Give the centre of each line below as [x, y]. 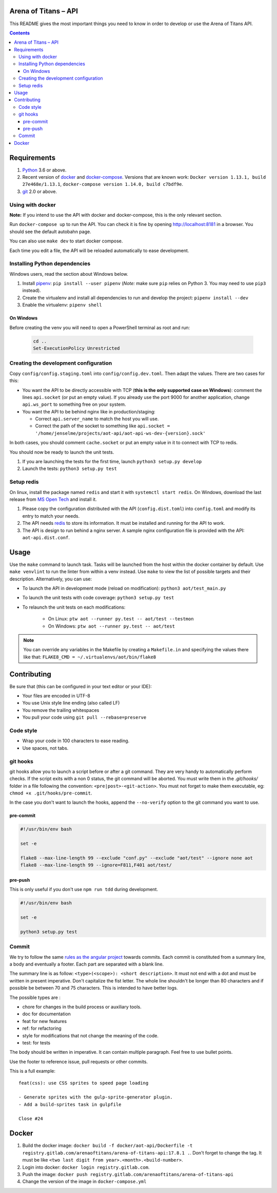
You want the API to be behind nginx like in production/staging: [89, 411]
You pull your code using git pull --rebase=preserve [84, 717]
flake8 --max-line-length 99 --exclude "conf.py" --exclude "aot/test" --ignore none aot [137, 858]
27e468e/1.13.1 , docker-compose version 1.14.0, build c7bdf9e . [103, 184]
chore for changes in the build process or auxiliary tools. [82, 1007]
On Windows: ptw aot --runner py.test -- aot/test [112, 626]
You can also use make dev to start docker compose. [66, 241]
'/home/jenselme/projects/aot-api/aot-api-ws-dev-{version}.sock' [121, 433]
